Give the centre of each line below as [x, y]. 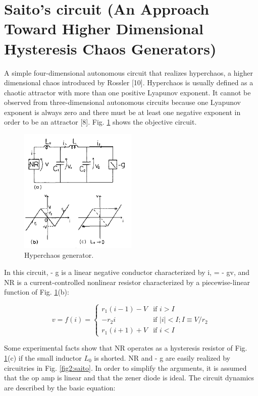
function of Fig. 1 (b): [37, 292]
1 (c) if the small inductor [43, 357]
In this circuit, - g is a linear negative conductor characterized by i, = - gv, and [127, 272]
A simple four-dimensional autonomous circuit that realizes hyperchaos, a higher [128, 72]
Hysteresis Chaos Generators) [110, 48]
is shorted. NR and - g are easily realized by [162, 357]
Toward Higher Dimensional [104, 29]
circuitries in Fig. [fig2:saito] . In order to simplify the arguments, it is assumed [125, 367]
